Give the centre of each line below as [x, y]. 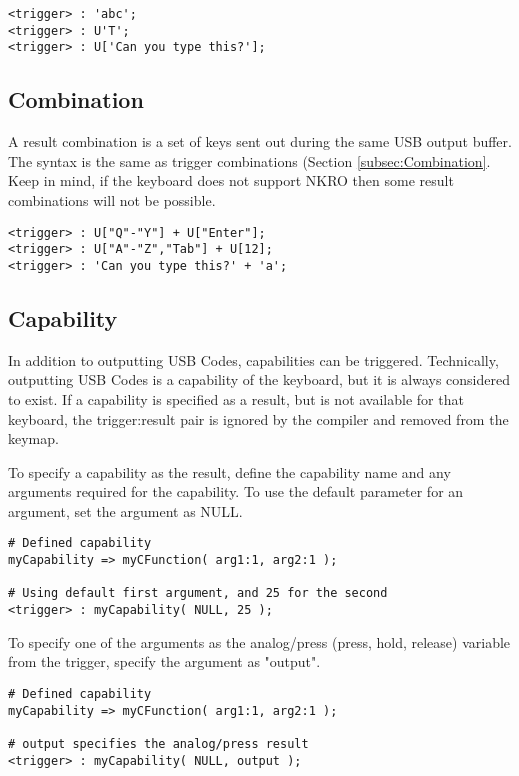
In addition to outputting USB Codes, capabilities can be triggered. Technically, [253, 359]
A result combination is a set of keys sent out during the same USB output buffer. [260, 141]
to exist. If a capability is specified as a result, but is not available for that [236, 398]
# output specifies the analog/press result [158, 743]
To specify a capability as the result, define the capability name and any [229, 471]
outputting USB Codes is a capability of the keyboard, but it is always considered [259, 379]
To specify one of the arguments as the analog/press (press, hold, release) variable [259, 641]
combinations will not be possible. [112, 199]
